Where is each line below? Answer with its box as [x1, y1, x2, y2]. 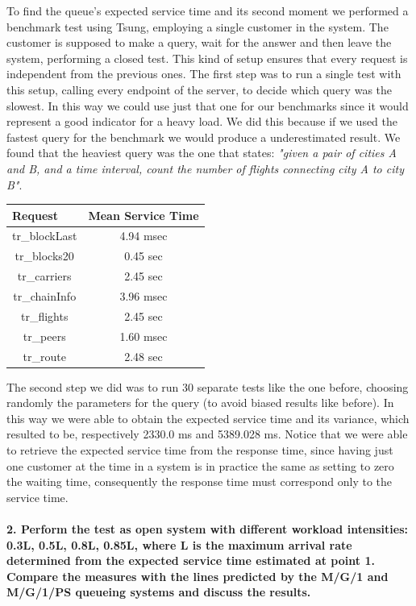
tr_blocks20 [15, 247, 74, 264]
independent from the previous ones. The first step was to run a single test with [6, 65, 401, 82]
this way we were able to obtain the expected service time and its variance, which [6, 409, 410, 426]
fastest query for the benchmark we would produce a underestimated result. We [6, 128, 401, 145]
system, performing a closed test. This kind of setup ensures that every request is [6, 49, 408, 66]
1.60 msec [119, 327, 168, 344]
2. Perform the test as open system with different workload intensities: [6, 520, 408, 537]
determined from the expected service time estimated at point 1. [6, 552, 375, 569]
